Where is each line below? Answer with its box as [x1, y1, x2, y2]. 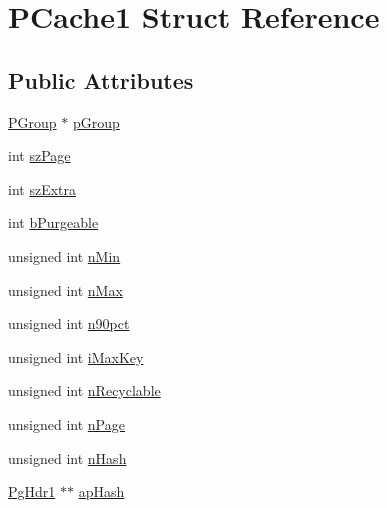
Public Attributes [8, 64, 194, 95]
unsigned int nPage [8, 413, 125, 434]
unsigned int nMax [8, 279, 123, 300]
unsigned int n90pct [8, 313, 130, 334]
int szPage [8, 145, 71, 166]
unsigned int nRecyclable [8, 380, 161, 401]
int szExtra [8, 178, 76, 199]
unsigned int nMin [8, 245, 121, 266]
